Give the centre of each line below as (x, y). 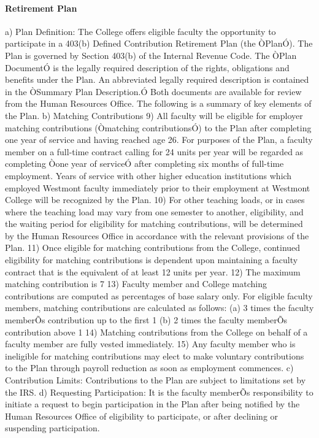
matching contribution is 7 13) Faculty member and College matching (136, 284)
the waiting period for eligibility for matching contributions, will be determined (154, 224)
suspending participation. (52, 428)
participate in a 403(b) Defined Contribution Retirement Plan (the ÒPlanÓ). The (159, 43)
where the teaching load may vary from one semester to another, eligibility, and (154, 211)
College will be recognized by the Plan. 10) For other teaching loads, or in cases (155, 200)
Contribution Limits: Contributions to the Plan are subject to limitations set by (156, 380)
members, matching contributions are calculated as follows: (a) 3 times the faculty (159, 308)
